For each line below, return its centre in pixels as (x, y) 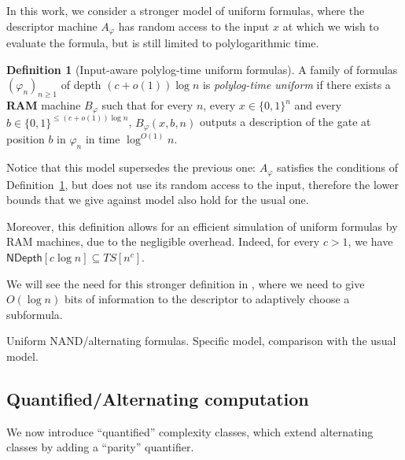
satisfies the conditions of (337, 167)
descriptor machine (52, 26)
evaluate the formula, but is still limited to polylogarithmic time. (163, 43)
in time (103, 139)
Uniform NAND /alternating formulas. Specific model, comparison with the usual (201, 341)
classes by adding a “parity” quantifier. (100, 447)
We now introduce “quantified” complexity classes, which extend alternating (190, 431)
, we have (370, 241)
